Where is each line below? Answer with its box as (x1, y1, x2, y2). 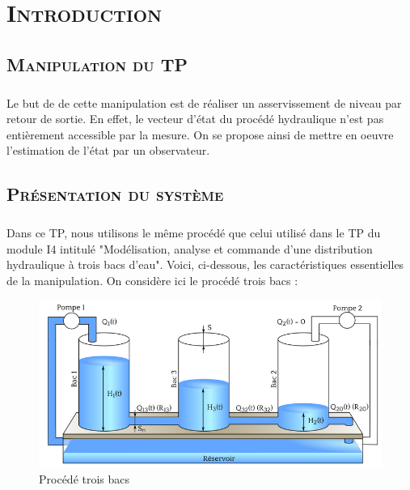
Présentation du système (6, 181, 224, 207)
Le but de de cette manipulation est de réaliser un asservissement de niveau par (6, 94, 402, 111)
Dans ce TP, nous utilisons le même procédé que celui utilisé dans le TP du (6, 224, 381, 241)
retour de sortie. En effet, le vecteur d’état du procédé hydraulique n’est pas (6, 110, 384, 127)
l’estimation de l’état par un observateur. (6, 142, 210, 159)
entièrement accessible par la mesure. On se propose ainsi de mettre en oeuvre (6, 126, 394, 143)
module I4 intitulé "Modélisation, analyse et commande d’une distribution (6, 240, 373, 257)
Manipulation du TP (6, 51, 188, 76)
